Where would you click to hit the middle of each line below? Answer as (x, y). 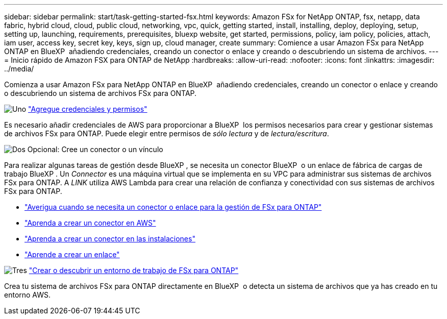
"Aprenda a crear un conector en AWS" (90, 223)
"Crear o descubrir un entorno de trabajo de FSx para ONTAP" (134, 270)
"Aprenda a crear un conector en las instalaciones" (110, 239)
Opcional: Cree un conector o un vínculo (95, 149)
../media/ (19, 69)
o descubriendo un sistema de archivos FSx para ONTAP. (101, 93)
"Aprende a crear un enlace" (72, 254)
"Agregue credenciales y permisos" (88, 109)
